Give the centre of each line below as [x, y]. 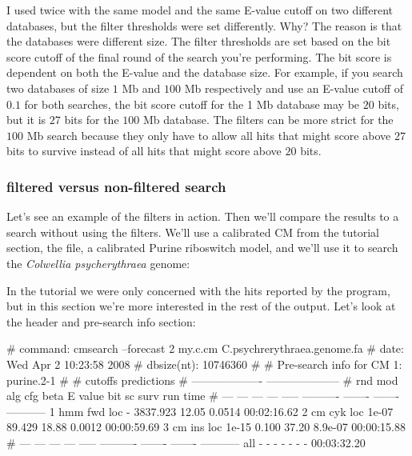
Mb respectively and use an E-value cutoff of [294, 88]
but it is [26, 120]
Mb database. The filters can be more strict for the [268, 120]
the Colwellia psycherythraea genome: [98, 263]
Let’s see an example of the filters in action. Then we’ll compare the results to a [203, 216]
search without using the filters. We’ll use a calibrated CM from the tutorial [193, 232]
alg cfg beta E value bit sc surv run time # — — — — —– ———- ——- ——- [203, 396]
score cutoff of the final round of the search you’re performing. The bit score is [199, 56]
